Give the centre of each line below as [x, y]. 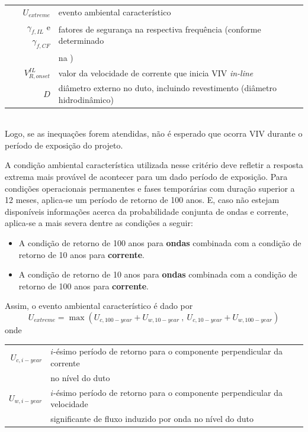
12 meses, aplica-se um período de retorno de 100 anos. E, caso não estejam [142, 200]
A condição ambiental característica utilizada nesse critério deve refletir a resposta [154, 165]
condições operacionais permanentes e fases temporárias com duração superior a [150, 188]
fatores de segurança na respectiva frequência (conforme [160, 29]
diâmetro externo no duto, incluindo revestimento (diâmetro [168, 87]
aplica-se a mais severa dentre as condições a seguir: [99, 223]
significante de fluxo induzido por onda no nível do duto [152, 419]
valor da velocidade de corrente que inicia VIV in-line [156, 72]
